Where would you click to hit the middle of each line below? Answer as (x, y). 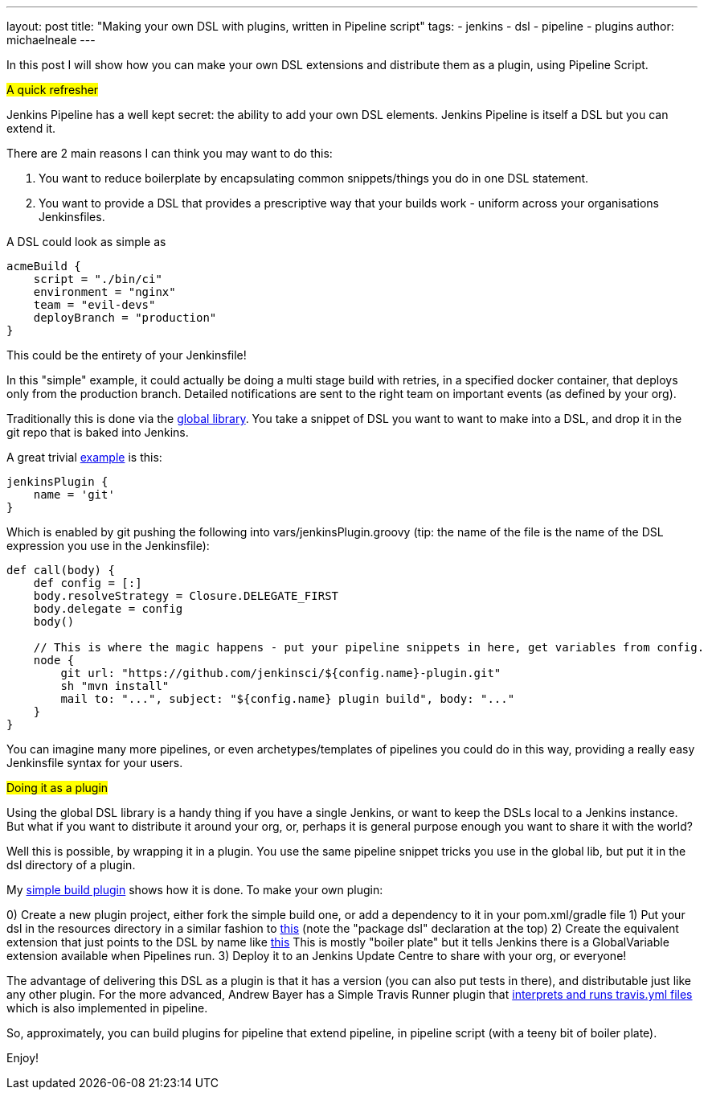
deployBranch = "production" (125, 318)
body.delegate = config (108, 609)
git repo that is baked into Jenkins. (98, 432)
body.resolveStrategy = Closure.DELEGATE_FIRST (186, 596)
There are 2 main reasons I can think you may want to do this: (170, 153)
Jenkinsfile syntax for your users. (95, 763)
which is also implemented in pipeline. (107, 1008)
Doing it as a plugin (57, 788)
